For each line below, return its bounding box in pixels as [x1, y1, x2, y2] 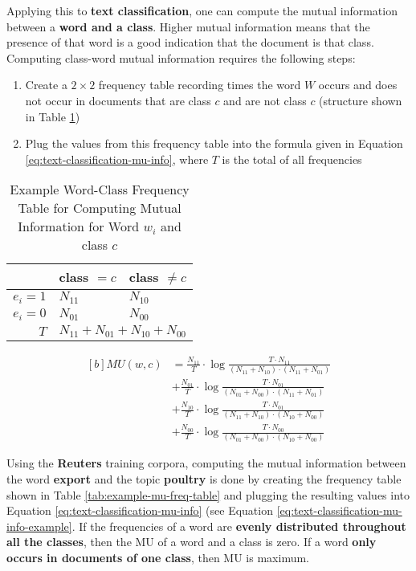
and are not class [223, 92, 307, 108]
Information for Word [18, 217, 140, 236]
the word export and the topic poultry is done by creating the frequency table [6, 471, 402, 487]
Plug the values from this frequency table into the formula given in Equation [25, 135, 403, 152]
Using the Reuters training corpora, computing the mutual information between [6, 455, 406, 471]
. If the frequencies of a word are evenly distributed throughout [71, 517, 406, 534]
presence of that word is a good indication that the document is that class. [6, 34, 374, 51]
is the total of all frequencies [222, 150, 362, 167]
